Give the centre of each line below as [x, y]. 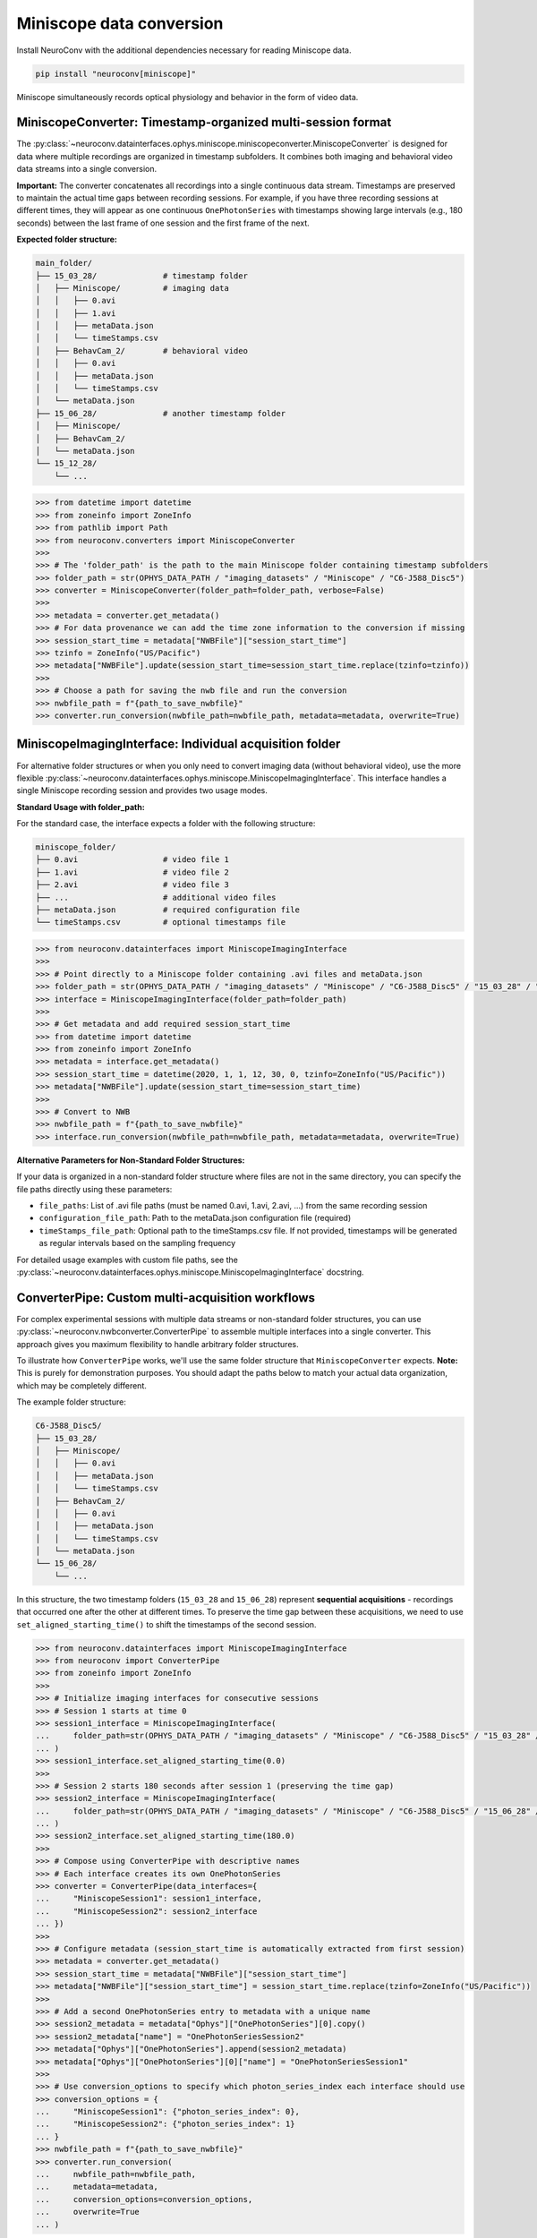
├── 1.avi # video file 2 [132, 872]
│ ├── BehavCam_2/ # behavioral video [141, 350]
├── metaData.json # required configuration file [167, 910]
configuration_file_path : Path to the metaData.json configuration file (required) [195, 1218]
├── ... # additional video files [156, 897]
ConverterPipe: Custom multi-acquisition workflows [166, 1298]
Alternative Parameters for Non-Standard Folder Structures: [131, 1160]
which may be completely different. [82, 1385]
